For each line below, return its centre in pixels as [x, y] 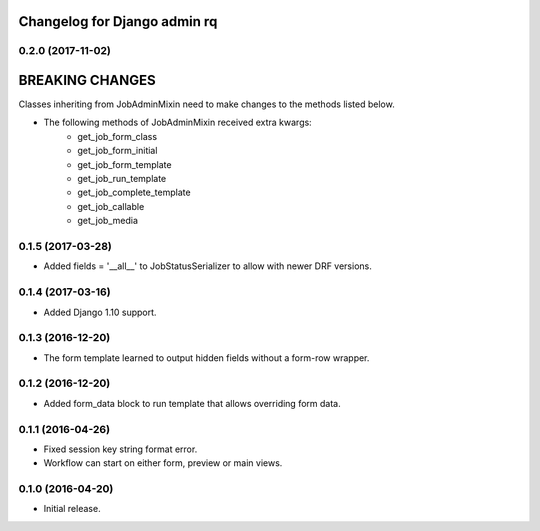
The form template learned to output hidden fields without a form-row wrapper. [206, 357]
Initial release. [72, 509]
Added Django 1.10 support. [100, 312]
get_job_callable [111, 206]
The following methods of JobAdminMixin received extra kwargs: [177, 122]
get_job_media [108, 221]
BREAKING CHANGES [87, 80]
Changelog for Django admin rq [118, 21]
